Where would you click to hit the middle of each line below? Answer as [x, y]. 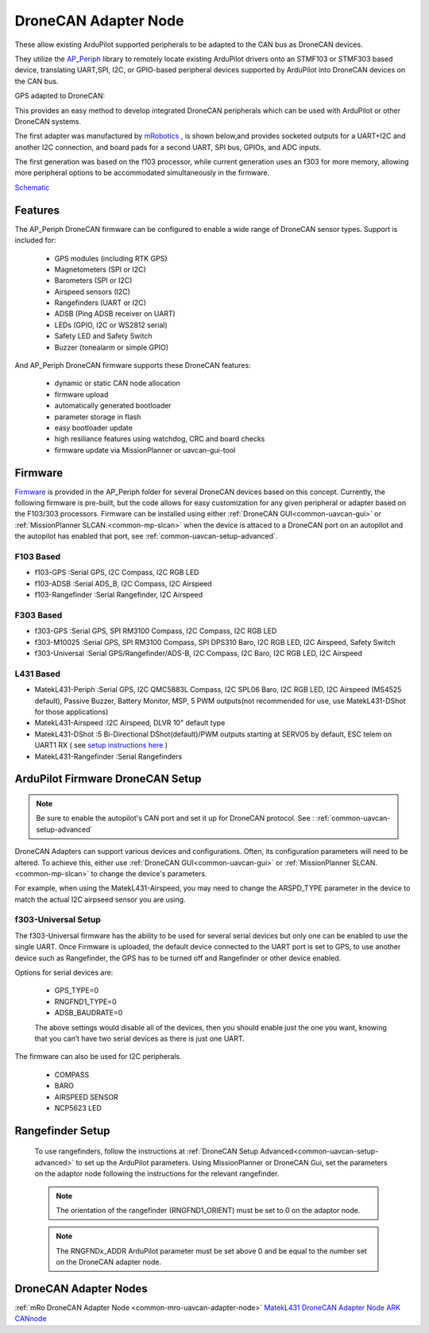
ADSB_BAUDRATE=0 [89, 1013]
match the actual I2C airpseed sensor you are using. [100, 899]
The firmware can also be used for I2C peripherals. [98, 1057]
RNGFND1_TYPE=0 [85, 1002]
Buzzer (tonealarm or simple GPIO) [112, 347]
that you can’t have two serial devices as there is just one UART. [140, 1038]
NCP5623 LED [78, 1107]
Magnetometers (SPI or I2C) [100, 269]
